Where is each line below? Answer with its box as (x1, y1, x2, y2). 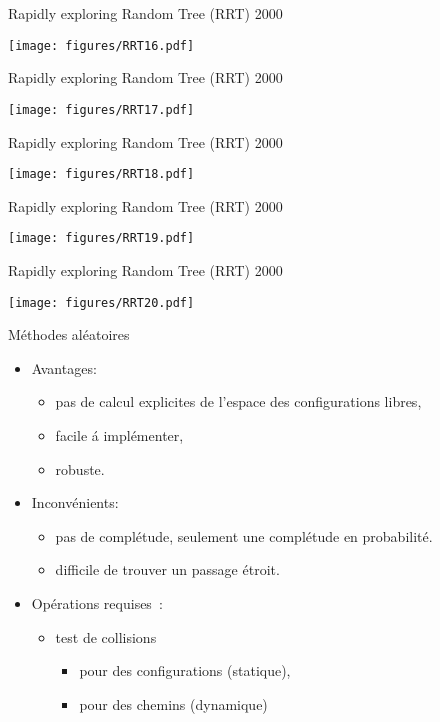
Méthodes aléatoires (8, 324, 130, 345)
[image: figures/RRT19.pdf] (8, 231, 195, 246)
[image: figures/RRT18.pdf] (8, 167, 195, 182)
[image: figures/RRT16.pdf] (8, 38, 195, 53)
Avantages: (31, 357, 97, 378)
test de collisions (55, 626, 157, 647)
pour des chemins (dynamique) (79, 693, 268, 714)
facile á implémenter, (55, 425, 184, 446)
